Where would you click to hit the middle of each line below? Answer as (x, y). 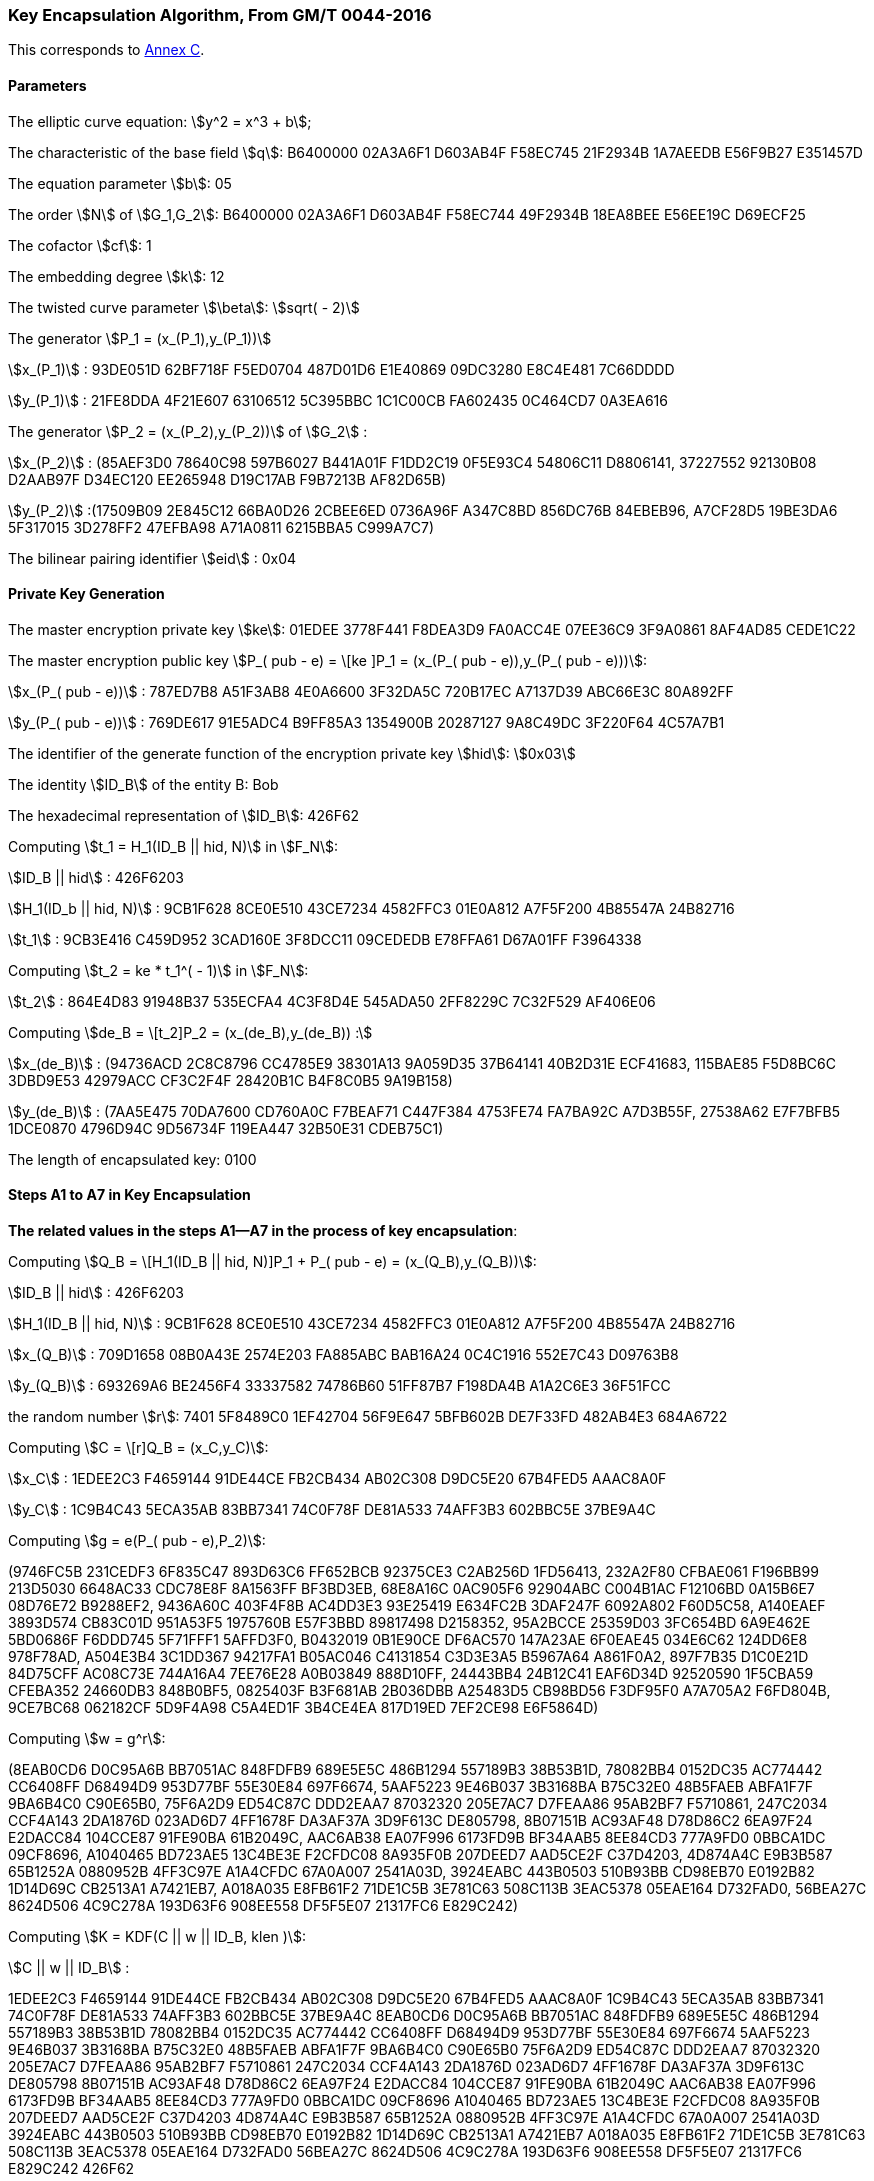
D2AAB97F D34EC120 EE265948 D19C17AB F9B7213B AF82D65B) (227, 479)
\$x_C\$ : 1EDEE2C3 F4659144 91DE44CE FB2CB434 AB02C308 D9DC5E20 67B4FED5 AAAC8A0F (337, 1479)
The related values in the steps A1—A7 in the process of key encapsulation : (263, 1231)
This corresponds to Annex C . (106, 50)
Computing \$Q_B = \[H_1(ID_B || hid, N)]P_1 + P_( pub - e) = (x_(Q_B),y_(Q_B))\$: (272, 1262)
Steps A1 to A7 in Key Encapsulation (129, 1195)
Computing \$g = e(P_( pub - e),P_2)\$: (137, 1541)
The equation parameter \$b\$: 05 (120, 183)
